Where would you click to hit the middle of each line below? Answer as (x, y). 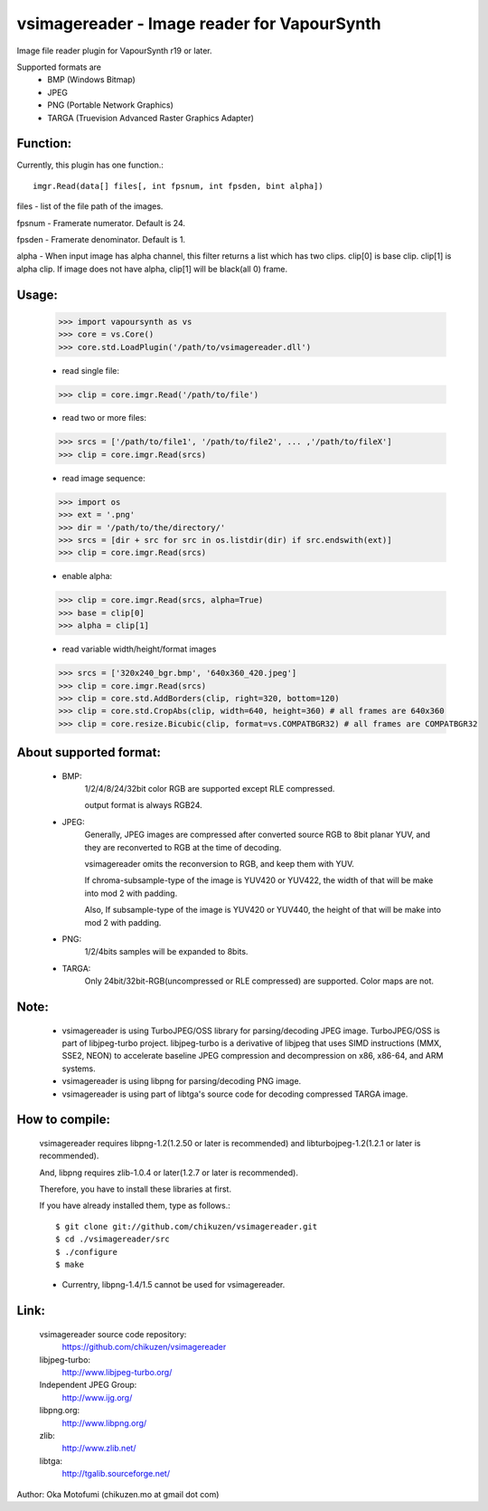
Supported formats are (59, 67)
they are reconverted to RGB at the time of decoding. (183, 847)
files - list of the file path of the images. (90, 206)
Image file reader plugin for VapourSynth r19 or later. (114, 51)
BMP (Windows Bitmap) (91, 80)
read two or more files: (104, 418)
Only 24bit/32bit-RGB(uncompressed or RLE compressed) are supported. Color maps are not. (259, 981)
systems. (79, 1069)
